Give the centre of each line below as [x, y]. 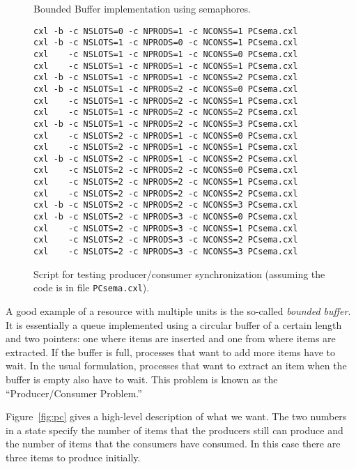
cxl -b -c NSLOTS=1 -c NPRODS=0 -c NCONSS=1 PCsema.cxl [166, 43]
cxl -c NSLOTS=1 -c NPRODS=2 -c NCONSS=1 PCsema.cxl [166, 101]
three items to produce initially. [73, 457]
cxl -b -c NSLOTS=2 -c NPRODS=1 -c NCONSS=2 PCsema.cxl [166, 159]
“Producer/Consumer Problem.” [74, 393]
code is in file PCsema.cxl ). [92, 287]
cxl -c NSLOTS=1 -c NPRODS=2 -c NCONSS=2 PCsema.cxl [166, 113]
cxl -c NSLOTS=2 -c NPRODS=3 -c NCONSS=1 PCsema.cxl [166, 228]
